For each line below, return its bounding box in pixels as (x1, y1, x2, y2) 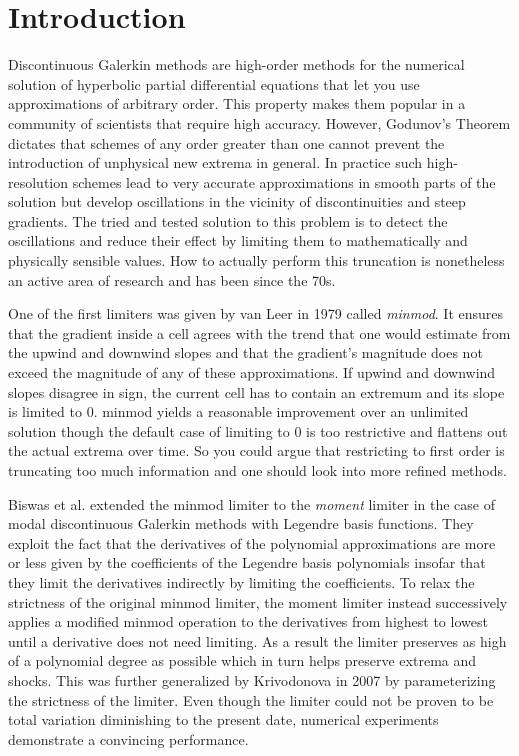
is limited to (8, 401, 82, 422)
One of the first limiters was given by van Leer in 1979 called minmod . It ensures (8, 303, 504, 324)
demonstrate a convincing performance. (8, 728, 249, 749)
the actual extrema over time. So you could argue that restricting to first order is (8, 440, 505, 461)
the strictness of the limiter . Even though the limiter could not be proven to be (8, 689, 494, 710)
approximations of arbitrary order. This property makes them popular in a (8, 93, 466, 114)
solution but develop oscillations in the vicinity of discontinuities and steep (8, 191, 466, 212)
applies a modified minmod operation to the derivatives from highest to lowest (8, 611, 488, 632)
